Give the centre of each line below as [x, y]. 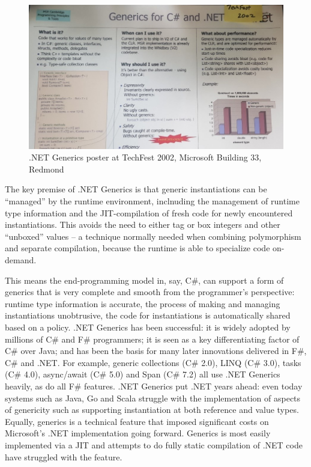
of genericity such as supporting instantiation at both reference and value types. [152, 410]
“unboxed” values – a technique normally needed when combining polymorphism [153, 236]
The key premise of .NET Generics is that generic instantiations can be [136, 189]
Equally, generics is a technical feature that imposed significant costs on [137, 421]
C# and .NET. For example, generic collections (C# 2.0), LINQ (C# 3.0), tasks [153, 362]
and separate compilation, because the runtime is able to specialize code [137, 248]
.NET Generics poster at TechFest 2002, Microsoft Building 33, [145, 157]
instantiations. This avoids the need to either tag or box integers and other [143, 224]
